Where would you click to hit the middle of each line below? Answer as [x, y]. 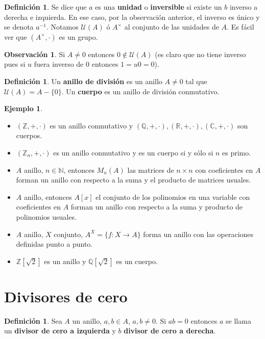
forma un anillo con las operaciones [198, 234]
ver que [16, 36]
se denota [19, 27]
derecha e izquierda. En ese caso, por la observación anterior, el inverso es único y [132, 17]
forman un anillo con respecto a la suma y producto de [157, 207]
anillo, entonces [48, 197]
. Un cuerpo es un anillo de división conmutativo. [140, 91]
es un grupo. [78, 36]
